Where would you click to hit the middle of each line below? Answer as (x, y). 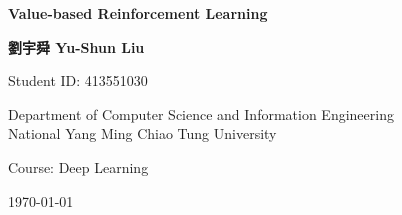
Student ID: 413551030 (78, 80)
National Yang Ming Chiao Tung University (142, 133)
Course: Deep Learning (78, 166)
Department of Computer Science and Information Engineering (201, 113)
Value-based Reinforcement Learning (138, 13)
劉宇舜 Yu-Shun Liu (76, 46)
